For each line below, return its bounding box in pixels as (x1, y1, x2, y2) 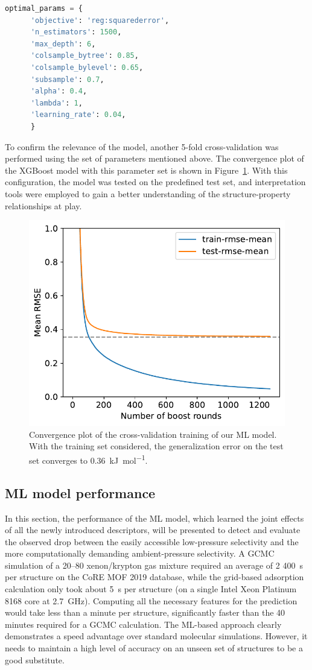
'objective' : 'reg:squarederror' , (30, 16, 170, 25)
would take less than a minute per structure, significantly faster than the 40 (5, 606, 285, 619)
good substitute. (5, 653, 65, 666)
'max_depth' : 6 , (30, 39, 96, 48)
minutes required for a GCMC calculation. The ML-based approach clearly (5, 618, 282, 630)
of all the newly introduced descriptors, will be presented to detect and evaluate (5, 523, 301, 536)
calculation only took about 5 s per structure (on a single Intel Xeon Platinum (5, 583, 297, 595)
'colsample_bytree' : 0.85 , (30, 51, 139, 60)
